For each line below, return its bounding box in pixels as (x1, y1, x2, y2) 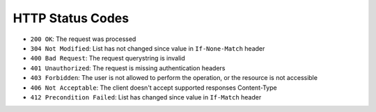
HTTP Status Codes (13, 10, 129, 26)
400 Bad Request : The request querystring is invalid (30, 54, 186, 63)
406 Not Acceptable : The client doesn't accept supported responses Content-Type (30, 83, 278, 92)
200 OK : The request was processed (30, 35, 136, 43)
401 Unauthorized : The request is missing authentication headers (30, 63, 226, 72)
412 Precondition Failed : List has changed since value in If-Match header (30, 93, 262, 101)
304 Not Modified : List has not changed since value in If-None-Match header (30, 44, 265, 52)
